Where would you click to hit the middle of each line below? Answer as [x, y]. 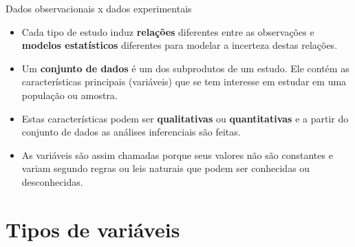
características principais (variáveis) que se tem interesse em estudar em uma [184, 82]
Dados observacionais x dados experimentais [99, 8]
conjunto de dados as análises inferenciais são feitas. [131, 132]
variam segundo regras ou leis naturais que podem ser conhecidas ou [166, 168]
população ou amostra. [69, 95]
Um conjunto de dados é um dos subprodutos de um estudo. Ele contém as [185, 68]
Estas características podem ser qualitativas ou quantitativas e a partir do [185, 118]
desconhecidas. [52, 181]
